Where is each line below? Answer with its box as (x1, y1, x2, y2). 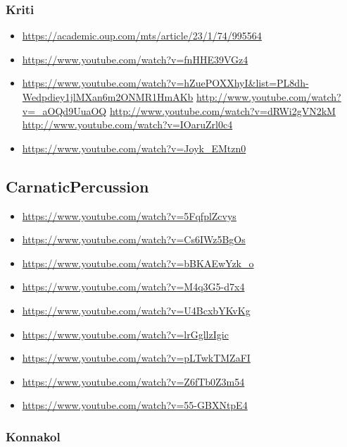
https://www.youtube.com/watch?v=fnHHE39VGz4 (22, 51, 248, 66)
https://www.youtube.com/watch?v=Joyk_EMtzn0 (22, 140, 246, 155)
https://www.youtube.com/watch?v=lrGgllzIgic (22, 326, 229, 341)
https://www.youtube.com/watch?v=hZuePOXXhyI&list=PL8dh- (22, 75, 309, 90)
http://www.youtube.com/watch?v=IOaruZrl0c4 (22, 117, 233, 132)
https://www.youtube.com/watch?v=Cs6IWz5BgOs (22, 232, 246, 247)
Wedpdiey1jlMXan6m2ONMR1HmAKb (22, 90, 194, 104)
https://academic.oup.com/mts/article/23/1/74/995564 (22, 28, 262, 43)
